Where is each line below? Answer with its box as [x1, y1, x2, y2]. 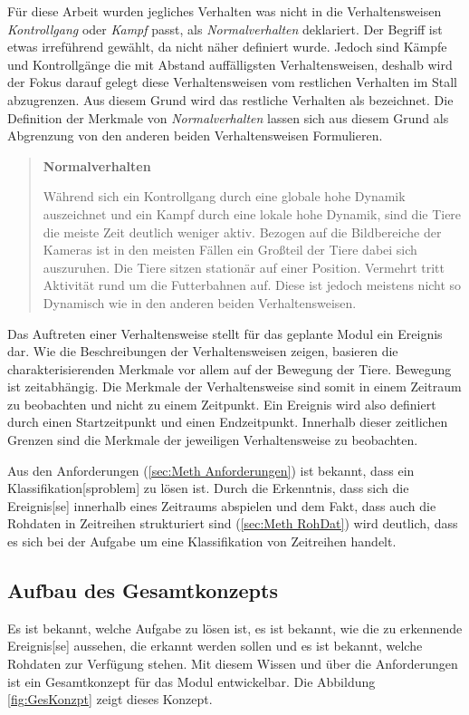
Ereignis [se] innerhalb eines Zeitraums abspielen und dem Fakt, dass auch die [7, 496, 436, 515]
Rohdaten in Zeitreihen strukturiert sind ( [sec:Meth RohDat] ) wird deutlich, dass [7, 514, 458, 533]
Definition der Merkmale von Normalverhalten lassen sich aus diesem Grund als [7, 108, 449, 127]
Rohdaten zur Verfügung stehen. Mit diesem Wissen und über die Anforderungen [7, 654, 458, 673]
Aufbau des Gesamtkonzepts [7, 576, 278, 604]
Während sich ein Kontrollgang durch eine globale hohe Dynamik [43, 187, 406, 206]
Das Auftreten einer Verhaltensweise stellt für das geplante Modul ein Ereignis [7, 324, 443, 343]
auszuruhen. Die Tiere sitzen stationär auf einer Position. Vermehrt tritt [43, 257, 445, 276]
